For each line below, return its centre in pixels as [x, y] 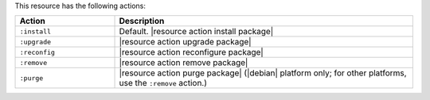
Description [142, 21]
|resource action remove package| [184, 63]
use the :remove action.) [163, 83]
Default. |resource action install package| [196, 32]
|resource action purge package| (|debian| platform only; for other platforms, [263, 73]
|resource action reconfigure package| [192, 52]
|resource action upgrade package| [185, 42]
